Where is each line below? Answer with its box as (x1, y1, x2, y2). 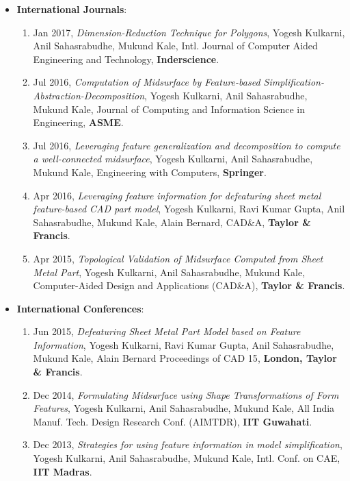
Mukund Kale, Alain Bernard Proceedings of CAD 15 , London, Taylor (33, 351, 337, 365)
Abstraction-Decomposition (33, 88, 145, 102)
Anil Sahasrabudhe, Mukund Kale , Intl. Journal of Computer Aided (33, 38, 318, 53)
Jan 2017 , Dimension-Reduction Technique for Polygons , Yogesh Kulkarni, (33, 25, 345, 39)
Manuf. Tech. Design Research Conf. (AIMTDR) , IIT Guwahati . (33, 414, 312, 428)
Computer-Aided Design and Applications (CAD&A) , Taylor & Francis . (33, 278, 345, 293)
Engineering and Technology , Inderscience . (33, 51, 219, 66)
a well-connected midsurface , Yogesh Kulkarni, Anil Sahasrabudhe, (33, 151, 313, 166)
